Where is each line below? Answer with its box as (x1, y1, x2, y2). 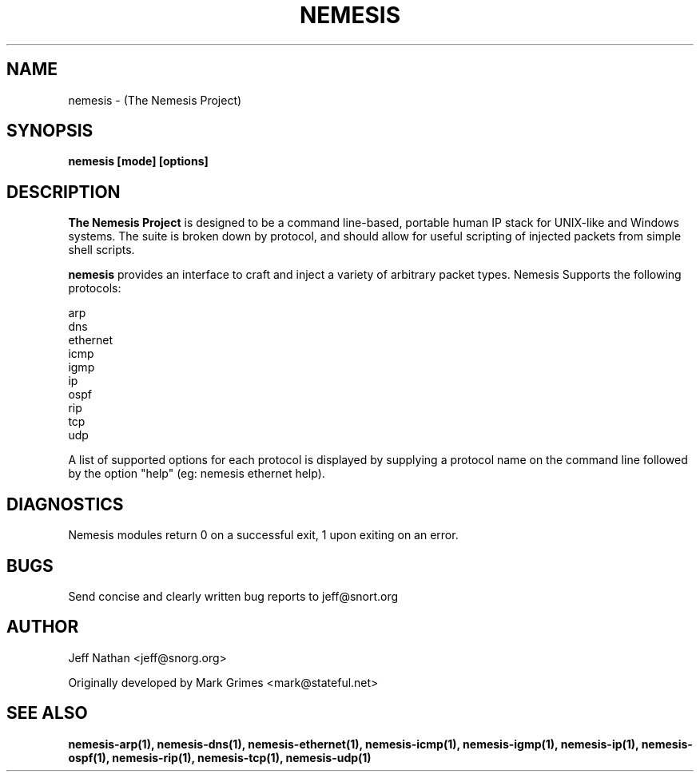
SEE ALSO (6, 703, 88, 724)
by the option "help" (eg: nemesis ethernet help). (68, 466, 325, 481)
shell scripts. (68, 243, 135, 257)
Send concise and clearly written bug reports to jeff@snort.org (68, 589, 399, 603)
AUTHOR (6, 617, 79, 637)
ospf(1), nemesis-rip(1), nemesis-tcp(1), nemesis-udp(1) (68, 750, 372, 764)
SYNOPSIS (6, 121, 93, 141)
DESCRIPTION (6, 181, 121, 202)
